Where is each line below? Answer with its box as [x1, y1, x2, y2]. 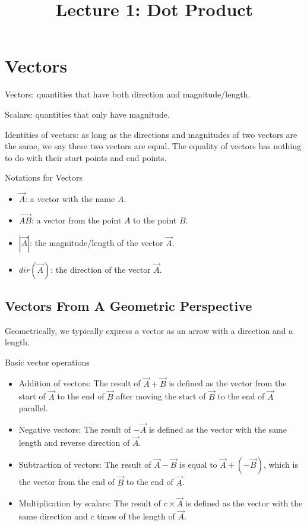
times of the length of [97, 510, 175, 522]
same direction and [18, 510, 88, 522]
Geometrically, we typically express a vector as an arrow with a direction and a [5, 324, 293, 336]
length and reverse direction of [18, 436, 130, 448]
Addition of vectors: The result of [18, 377, 141, 389]
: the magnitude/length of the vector [30, 236, 163, 248]
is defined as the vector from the [169, 377, 287, 389]
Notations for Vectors [5, 171, 83, 184]
